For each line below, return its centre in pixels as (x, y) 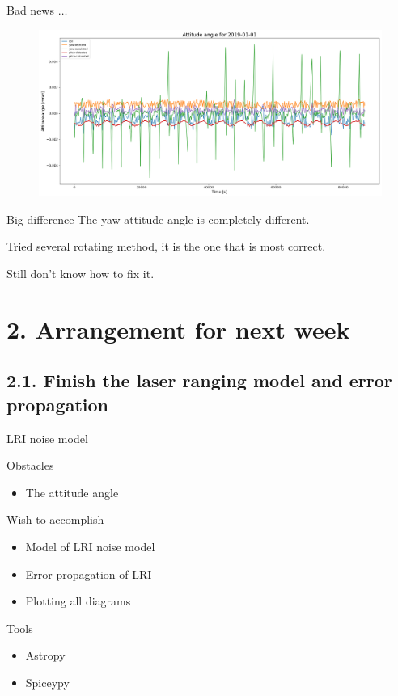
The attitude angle (72, 492)
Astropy (45, 655)
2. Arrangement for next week (178, 329)
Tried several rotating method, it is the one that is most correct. (166, 246)
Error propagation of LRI (89, 574)
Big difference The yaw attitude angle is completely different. (158, 219)
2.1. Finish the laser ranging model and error (199, 380)
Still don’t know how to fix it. (80, 273)
